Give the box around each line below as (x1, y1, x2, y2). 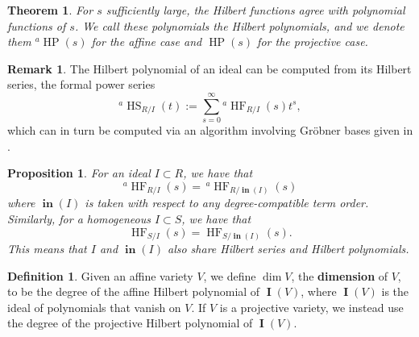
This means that (7, 240, 87, 257)
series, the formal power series (7, 76, 156, 93)
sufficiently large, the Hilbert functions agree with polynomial (106, 2, 405, 18)
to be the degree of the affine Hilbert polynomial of (7, 283, 260, 300)
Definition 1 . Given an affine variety (7, 267, 193, 284)
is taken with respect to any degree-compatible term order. (85, 194, 369, 211)
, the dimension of (291, 267, 388, 284)
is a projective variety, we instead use (219, 298, 404, 315)
